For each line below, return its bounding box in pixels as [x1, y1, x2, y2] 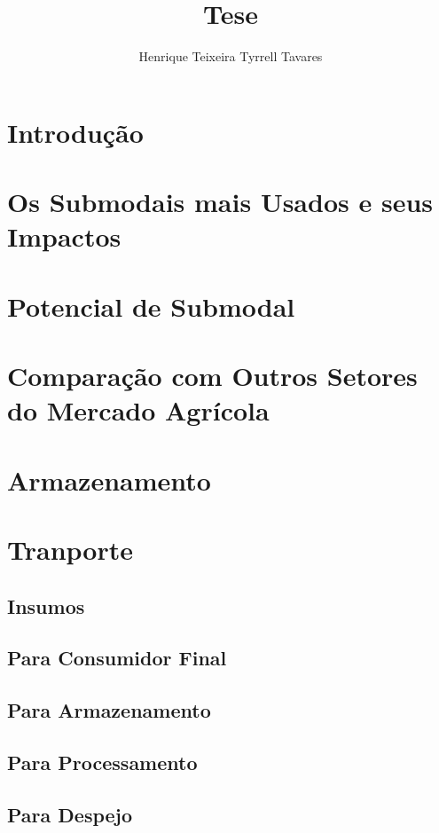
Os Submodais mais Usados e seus [7, 184, 434, 220]
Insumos [7, 592, 85, 619]
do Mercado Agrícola [7, 392, 270, 428]
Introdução [7, 114, 144, 150]
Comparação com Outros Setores [7, 358, 418, 394]
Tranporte [7, 530, 133, 567]
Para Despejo [7, 800, 133, 828]
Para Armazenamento [7, 696, 211, 724]
